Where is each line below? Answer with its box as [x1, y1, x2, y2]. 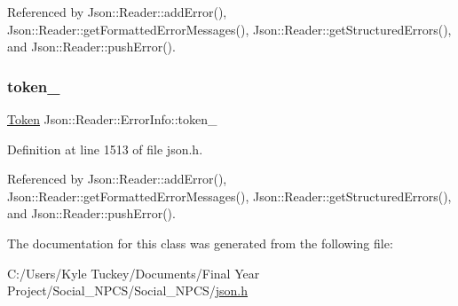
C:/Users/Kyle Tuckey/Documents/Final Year [7, 263, 260, 282]
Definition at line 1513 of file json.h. [7, 139, 203, 158]
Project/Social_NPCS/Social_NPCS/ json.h [7, 281, 249, 300]
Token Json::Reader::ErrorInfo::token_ [7, 110, 217, 128]
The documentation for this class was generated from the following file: [7, 233, 393, 252]
